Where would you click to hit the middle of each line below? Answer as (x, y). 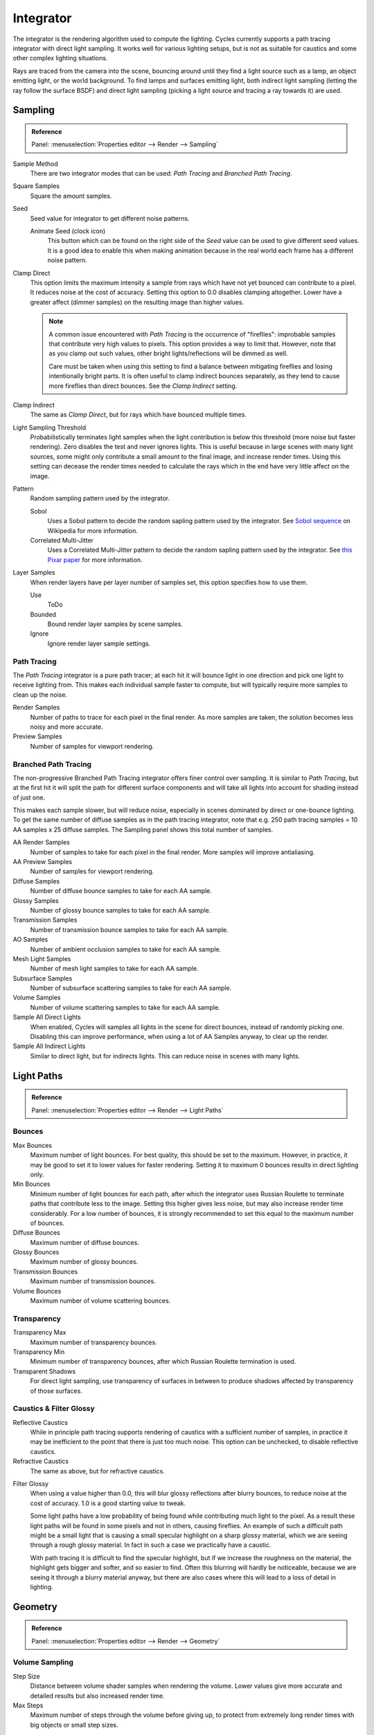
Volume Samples (37, 998)
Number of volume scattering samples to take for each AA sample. (125, 1007)
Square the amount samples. (71, 196)
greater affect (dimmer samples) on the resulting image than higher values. (137, 302)
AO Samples (30, 940)
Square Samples (36, 186)
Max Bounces (32, 1145)
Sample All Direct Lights (47, 1017)
